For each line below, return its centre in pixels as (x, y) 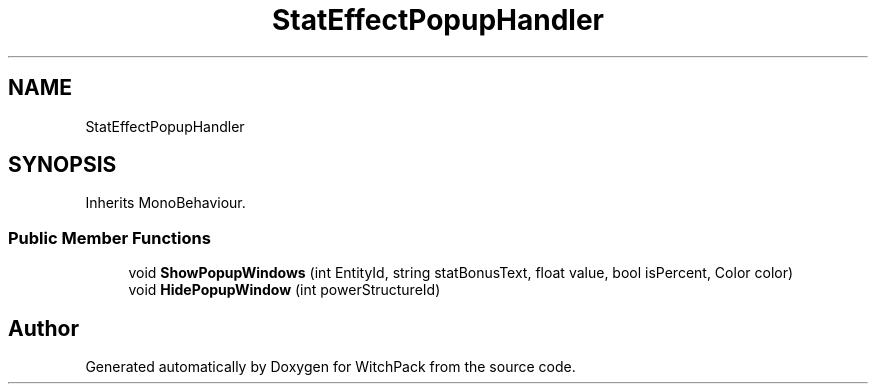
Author (43, 328)
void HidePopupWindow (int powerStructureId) (284, 290)
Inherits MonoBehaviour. (165, 203)
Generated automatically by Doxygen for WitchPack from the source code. (330, 367)
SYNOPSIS (62, 165)
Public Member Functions (109, 237)
